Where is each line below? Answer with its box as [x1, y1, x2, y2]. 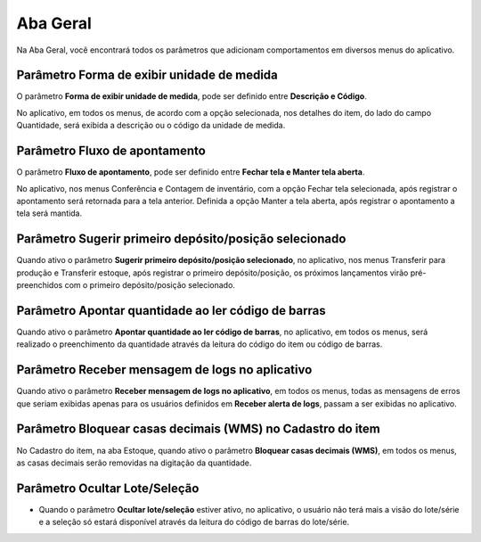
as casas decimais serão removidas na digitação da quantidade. [16, 457, 252, 468]
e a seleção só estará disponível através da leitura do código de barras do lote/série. [38, 517, 350, 528]
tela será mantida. [16, 208, 83, 218]
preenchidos [16, 280, 63, 290]
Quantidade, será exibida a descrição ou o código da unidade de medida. [16, 120, 286, 131]
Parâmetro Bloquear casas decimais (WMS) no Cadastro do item [16, 422, 380, 437]
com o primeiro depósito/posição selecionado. [64, 280, 236, 290]
